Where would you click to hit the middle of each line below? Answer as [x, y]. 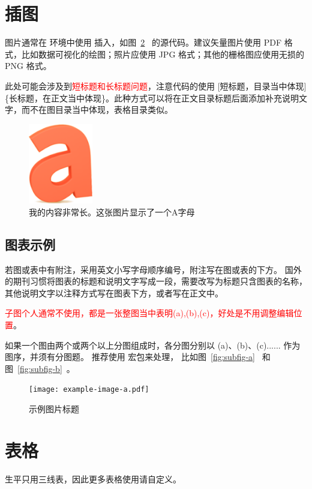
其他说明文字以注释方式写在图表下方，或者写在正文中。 [114, 292]
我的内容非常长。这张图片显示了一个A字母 [112, 211]
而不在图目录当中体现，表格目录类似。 [97, 109]
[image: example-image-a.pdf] [89, 390]
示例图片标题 [54, 408]
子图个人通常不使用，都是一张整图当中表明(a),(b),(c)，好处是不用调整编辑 [149, 313]
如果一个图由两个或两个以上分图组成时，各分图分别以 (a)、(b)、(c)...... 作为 [153, 345]
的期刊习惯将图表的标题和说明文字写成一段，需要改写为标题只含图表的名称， [156, 281]
